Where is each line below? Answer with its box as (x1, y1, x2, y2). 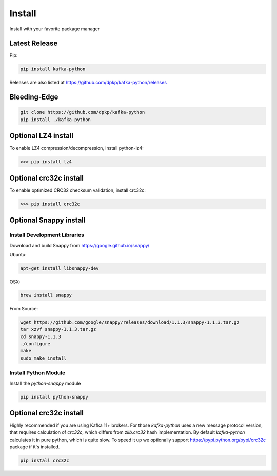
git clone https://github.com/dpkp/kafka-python (20, 109, 145, 115)
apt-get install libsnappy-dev (20, 265, 100, 271)
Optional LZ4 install (9, 131, 74, 141)
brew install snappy (20, 292, 72, 298)
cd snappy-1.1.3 (20, 333, 62, 340)
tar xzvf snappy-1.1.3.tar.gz (20, 326, 96, 332)
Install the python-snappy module (9, 380, 81, 386)
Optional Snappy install (9, 216, 86, 225)
